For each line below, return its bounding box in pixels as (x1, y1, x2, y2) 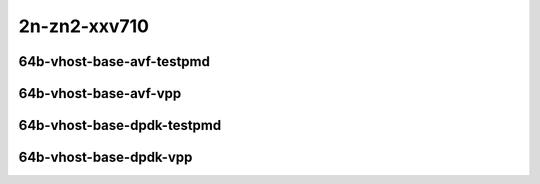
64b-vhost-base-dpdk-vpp (18, 149, 193, 166)
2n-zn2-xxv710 (18, 15, 150, 37)
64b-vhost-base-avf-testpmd (18, 53, 210, 70)
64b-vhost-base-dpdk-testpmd (18, 117, 222, 134)
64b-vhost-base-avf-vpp (18, 85, 182, 102)
